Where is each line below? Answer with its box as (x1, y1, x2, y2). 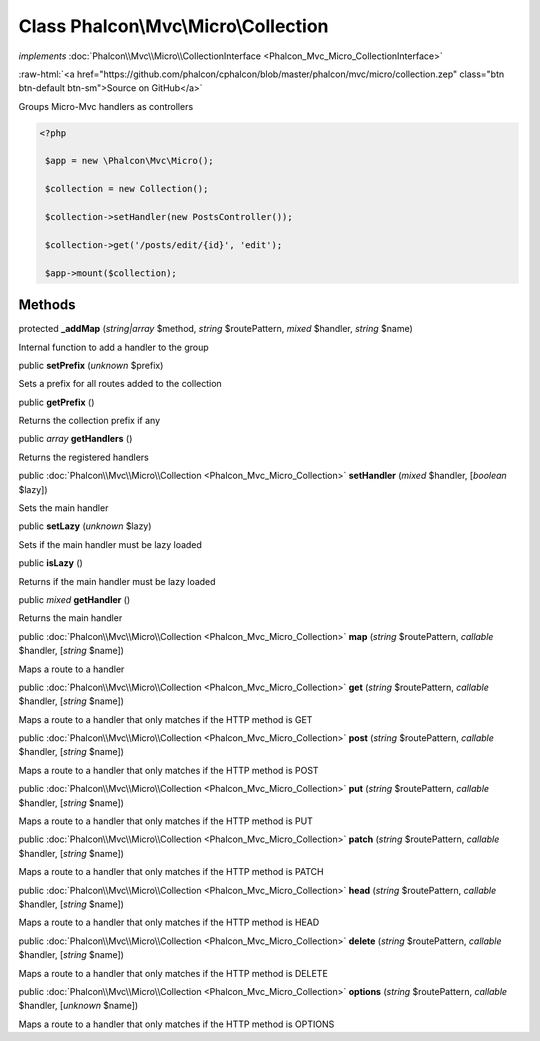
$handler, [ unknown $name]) (18, 1000, 139, 1012)
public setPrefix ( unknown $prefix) (18, 359, 164, 371)
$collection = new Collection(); (45, 183, 209, 195)
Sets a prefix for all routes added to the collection (18, 378, 222, 390)
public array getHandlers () (18, 433, 133, 445)
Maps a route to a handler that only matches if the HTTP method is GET (18, 713, 313, 725)
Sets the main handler (18, 502, 109, 514)
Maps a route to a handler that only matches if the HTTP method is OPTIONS (18, 1018, 335, 1030)
